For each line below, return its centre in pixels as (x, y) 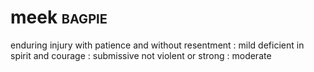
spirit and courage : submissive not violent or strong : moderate (141, 55)
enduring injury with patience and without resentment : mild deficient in (157, 45)
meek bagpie (59, 17)
